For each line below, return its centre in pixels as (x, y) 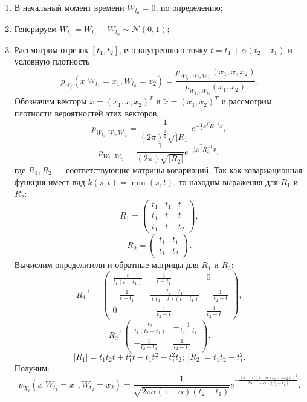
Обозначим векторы (50, 101)
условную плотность (52, 61)
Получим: (32, 368)
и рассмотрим (247, 101)
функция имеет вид (50, 181)
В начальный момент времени (69, 7)
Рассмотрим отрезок (51, 49)
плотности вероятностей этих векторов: (87, 113)
